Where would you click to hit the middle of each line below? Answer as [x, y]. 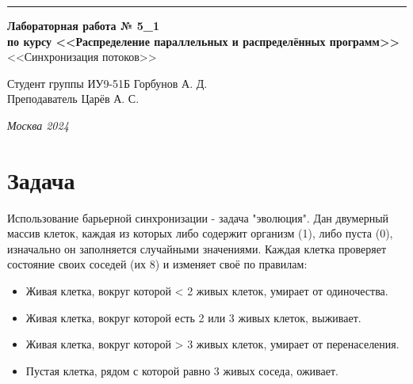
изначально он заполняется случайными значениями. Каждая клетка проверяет [197, 248]
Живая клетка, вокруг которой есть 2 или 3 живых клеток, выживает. [193, 317]
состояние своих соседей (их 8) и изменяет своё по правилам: [157, 264]
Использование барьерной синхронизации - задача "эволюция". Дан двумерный [198, 217]
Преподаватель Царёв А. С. [73, 99]
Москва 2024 [38, 125]
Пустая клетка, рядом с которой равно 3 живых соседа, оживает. [182, 370]
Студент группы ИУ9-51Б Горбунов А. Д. [107, 83]
